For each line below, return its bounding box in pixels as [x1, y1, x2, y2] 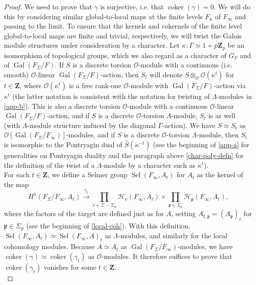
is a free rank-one [69, 80, 122, 91]
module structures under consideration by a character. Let [4, 40, 180, 50]
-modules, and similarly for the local [118, 230, 227, 241]
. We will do [214, 1, 251, 11]
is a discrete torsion [72, 60, 131, 70]
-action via [214, 80, 246, 91]
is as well [208, 110, 236, 121]
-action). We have [162, 120, 216, 130]
